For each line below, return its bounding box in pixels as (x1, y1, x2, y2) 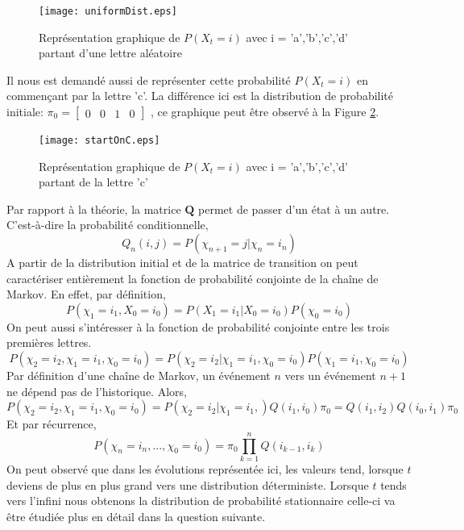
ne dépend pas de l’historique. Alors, (6, 382, 187, 399)
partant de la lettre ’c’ (39, 173, 148, 190)
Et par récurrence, (6, 415, 97, 432)
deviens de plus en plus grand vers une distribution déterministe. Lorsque (6, 476, 369, 493)
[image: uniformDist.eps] (39, 6, 177, 17)
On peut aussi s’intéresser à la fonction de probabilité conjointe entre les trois (6, 318, 390, 335)
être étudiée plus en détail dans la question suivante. (6, 507, 266, 524)
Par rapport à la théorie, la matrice (6, 200, 181, 217)
